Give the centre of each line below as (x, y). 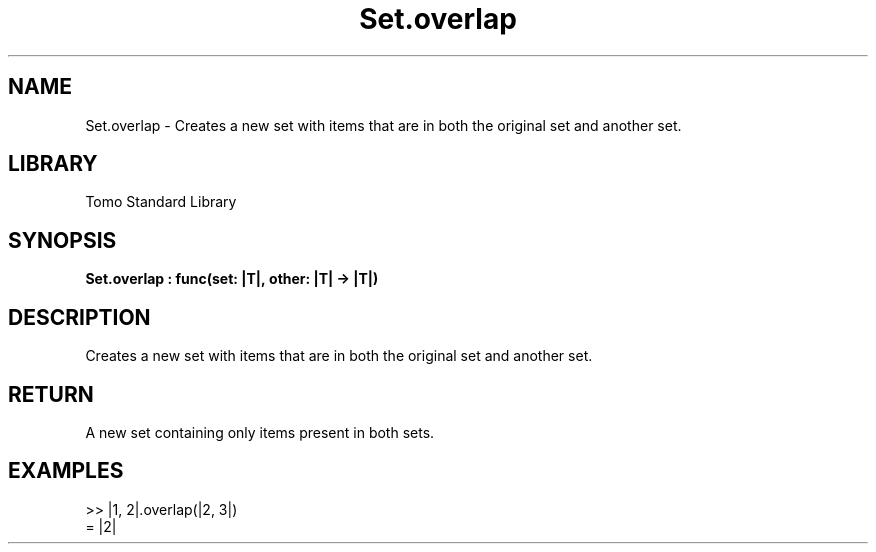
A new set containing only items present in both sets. (260, 432)
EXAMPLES (66, 471)
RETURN (51, 394)
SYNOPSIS (62, 240)
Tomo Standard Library (161, 202)
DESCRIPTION (79, 317)
